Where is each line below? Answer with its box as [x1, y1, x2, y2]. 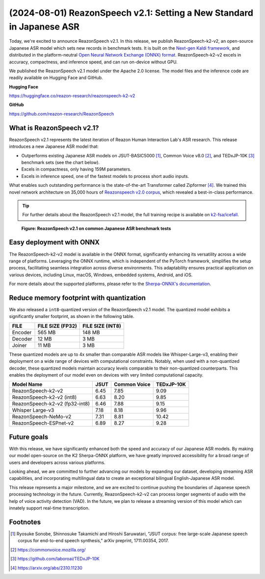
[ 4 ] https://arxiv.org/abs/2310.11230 [10, 565, 83, 571]
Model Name [12, 381, 43, 388]
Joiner [12, 342, 27, 348]
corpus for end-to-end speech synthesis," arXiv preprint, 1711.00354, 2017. [18, 538, 169, 544]
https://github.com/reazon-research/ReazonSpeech [9, 111, 114, 116]
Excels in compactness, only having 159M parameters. [21, 166, 132, 172]
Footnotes [9, 518, 41, 526]
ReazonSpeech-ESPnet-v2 [12, 420, 74, 427]
